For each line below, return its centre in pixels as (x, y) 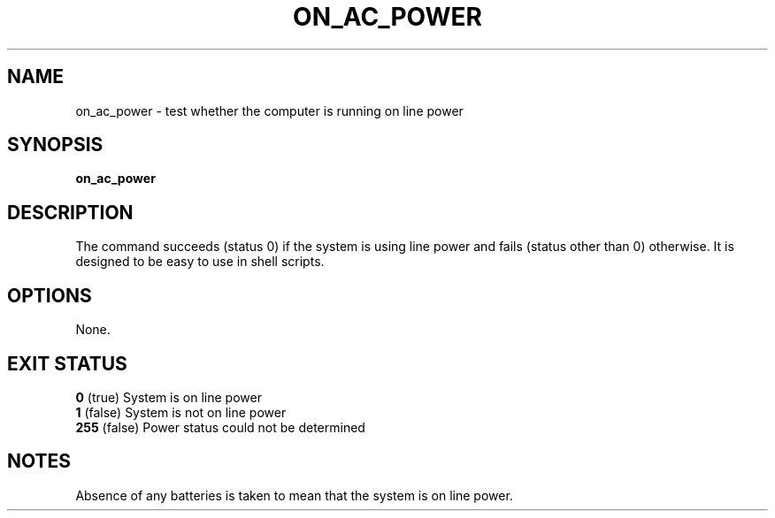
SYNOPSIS (55, 145)
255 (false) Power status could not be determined (220, 427)
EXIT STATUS (67, 363)
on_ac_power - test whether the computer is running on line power (269, 110)
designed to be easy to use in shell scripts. (200, 262)
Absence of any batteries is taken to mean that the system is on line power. (294, 495)
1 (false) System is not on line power (181, 412)
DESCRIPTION (70, 212)
